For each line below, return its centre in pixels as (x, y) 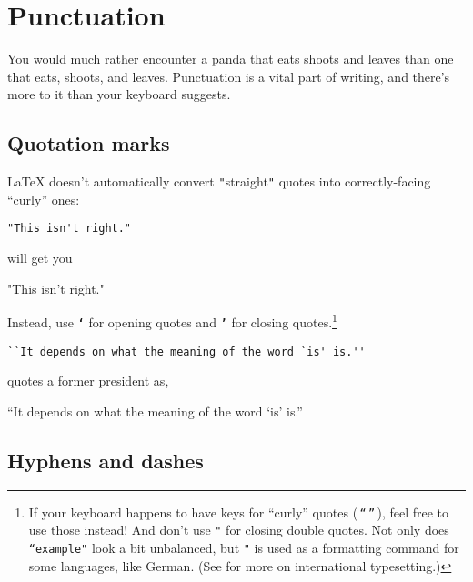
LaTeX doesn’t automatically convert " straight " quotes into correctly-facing (219, 181)
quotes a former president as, (88, 381)
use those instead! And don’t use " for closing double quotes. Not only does (239, 530)
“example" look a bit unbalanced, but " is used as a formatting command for (244, 547)
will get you (40, 258)
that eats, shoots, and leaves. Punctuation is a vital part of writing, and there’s (229, 76)
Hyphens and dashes (106, 460)
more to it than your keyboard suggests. (119, 94)
